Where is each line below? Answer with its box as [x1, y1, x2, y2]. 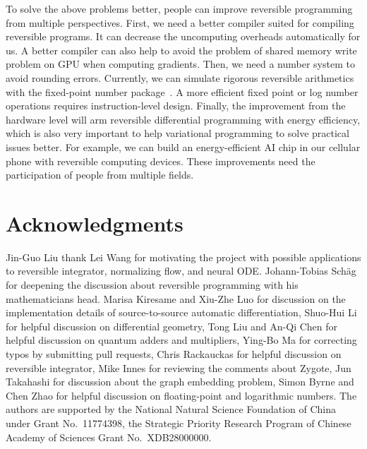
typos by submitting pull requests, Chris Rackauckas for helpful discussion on [6, 347, 342, 361]
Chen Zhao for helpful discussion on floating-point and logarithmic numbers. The [6, 388, 357, 402]
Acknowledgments [6, 208, 183, 237]
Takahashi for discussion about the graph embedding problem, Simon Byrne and [6, 374, 354, 389]
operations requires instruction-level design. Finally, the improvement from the [6, 98, 346, 113]
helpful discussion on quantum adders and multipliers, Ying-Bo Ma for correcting [6, 333, 357, 347]
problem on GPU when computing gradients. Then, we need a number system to [6, 56, 355, 71]
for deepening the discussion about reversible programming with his [6, 277, 299, 292]
